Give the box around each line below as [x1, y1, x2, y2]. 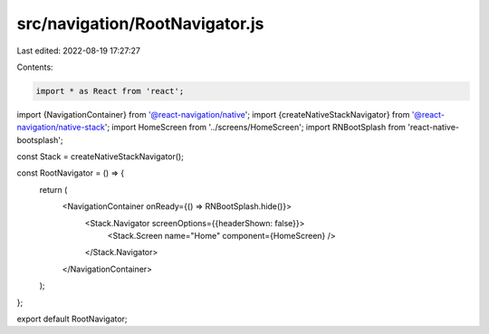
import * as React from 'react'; [35, 86, 185, 96]
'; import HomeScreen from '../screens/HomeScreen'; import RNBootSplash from [104, 122, 407, 133]
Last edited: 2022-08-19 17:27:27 [16, 45, 140, 56]
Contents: [16, 62, 53, 72]
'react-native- [407, 122, 459, 133]
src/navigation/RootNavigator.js [16, 14, 264, 33]
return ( [39, 184, 68, 195]
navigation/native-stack [16, 122, 106, 133]
